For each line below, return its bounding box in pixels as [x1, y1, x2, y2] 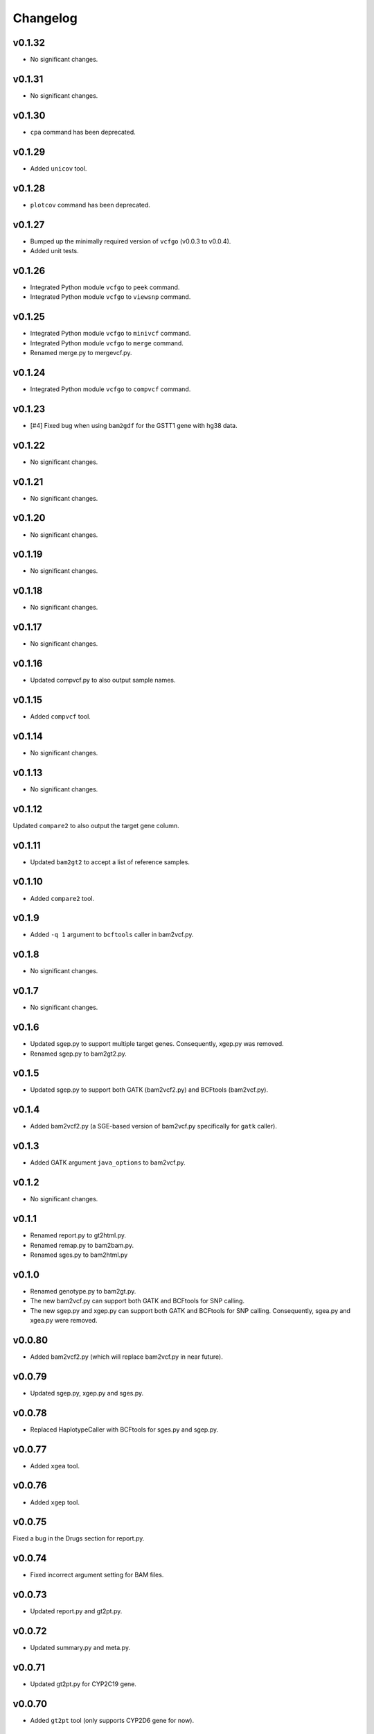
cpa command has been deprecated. [30, 128, 136, 136]
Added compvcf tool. [30, 712, 91, 721]
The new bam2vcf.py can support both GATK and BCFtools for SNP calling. [30, 1297, 245, 1305]
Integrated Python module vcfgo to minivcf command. [30, 329, 191, 338]
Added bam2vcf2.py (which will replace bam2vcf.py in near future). [30, 1353, 223, 1361]
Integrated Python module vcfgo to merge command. [30, 338, 184, 347]
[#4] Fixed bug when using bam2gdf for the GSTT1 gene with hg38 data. [30, 421, 238, 429]
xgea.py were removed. [30, 1316, 98, 1324]
